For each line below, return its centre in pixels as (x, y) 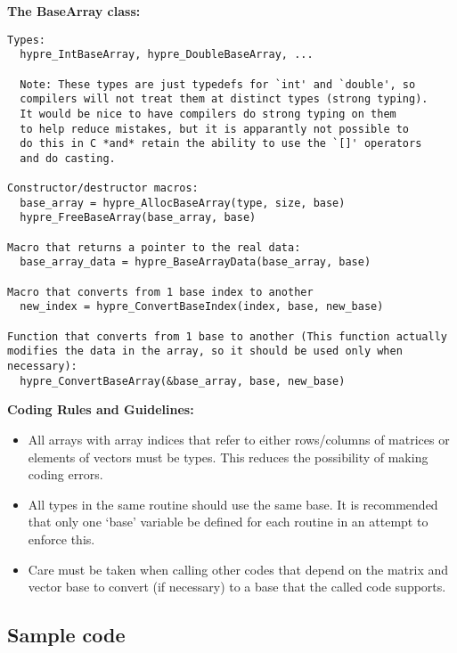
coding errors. (65, 474)
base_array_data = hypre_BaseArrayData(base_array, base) (196, 262)
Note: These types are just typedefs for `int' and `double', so (218, 84)
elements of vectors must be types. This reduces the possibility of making (228, 457)
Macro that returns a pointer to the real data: (154, 247)
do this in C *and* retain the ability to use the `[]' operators (221, 144)
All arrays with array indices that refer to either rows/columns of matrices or (239, 439)
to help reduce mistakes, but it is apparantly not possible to (215, 129)
